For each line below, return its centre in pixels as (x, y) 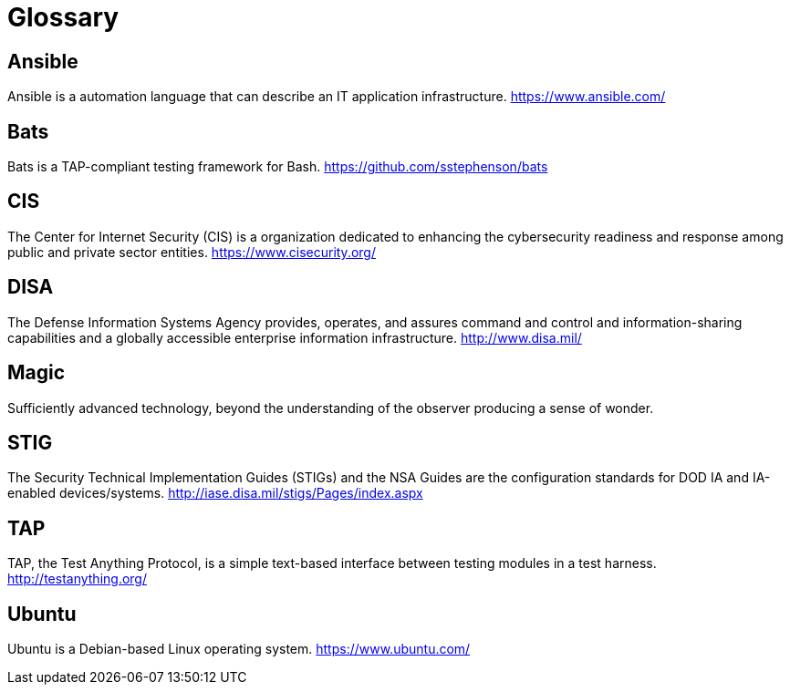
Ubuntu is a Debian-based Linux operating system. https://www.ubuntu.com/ (239, 649)
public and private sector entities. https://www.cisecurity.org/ (192, 252)
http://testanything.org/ (77, 579)
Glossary (63, 17)
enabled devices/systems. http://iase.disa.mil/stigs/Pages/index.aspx (215, 493)
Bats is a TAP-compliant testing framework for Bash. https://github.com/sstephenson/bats (278, 167)
